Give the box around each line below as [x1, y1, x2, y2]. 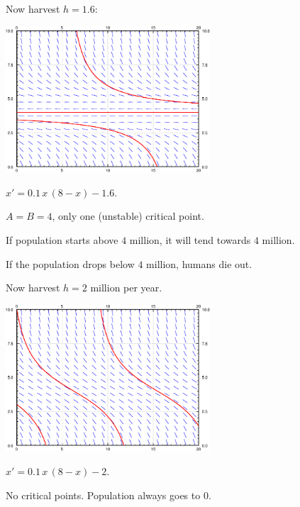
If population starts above [6, 232, 118, 247]
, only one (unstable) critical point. [52, 208, 204, 223]
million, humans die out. [146, 256, 252, 271]
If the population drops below [6, 256, 135, 271]
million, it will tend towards [129, 232, 251, 247]
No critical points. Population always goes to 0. [6, 487, 211, 502]
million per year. [90, 280, 162, 295]
